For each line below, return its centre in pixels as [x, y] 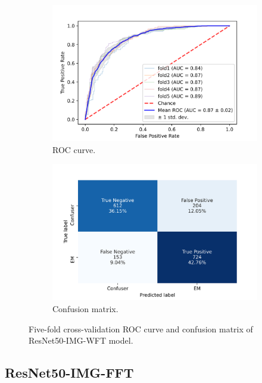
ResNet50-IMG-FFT [69, 373]
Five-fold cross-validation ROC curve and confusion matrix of [141, 328]
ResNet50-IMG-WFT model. [81, 340]
